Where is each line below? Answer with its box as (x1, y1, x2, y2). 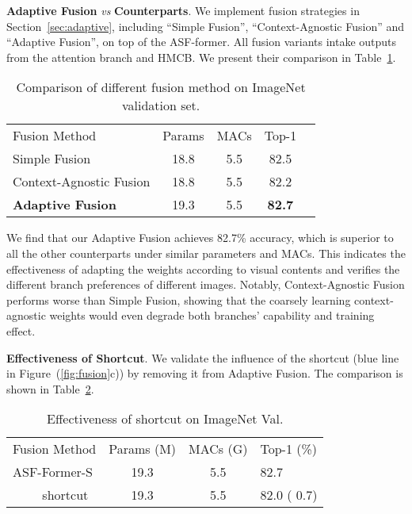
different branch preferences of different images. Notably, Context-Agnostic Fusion (6, 276, 405, 293)
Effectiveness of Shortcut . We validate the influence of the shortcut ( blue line (6, 349, 399, 366)
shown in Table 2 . (6, 380, 94, 397)
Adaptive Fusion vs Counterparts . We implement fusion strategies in (6, 2, 360, 18)
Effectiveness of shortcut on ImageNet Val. (47, 409, 284, 428)
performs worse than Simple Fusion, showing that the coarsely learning (6, 291, 351, 308)
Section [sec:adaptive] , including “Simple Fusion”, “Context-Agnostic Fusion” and (6, 17, 405, 34)
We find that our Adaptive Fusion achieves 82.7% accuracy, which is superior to (6, 229, 394, 246)
